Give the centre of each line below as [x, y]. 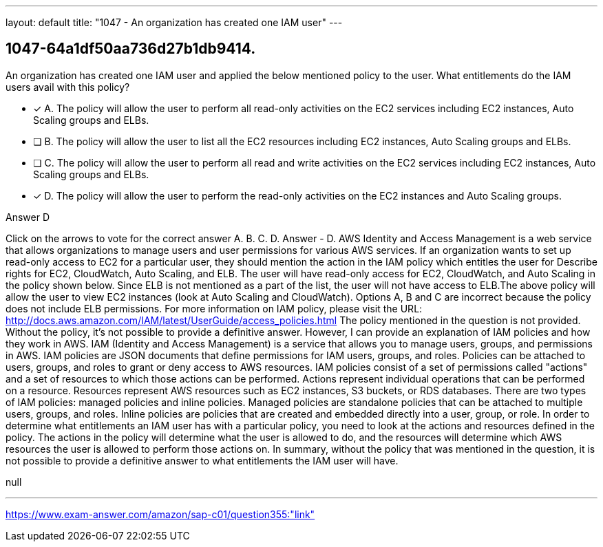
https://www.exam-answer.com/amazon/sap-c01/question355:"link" [160, 514]
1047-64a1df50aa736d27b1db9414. [131, 49]
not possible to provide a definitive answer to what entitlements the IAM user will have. [202, 460]
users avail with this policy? [68, 87]
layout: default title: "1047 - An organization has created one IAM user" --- [174, 22]
